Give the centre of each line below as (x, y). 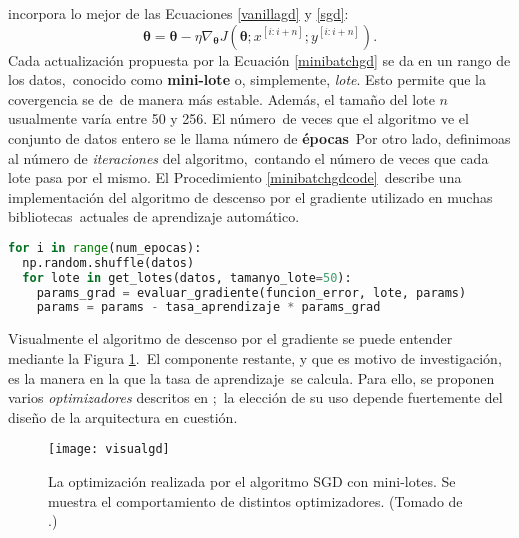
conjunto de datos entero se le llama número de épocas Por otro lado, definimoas (259, 137)
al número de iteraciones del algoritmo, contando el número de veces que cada (248, 157)
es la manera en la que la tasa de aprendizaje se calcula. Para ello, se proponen (251, 377)
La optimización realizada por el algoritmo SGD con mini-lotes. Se (252, 480)
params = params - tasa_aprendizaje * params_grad (208, 307)
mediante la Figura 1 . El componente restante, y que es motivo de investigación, (255, 357)
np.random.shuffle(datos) (108, 262)
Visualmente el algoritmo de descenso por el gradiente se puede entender (230, 338)
